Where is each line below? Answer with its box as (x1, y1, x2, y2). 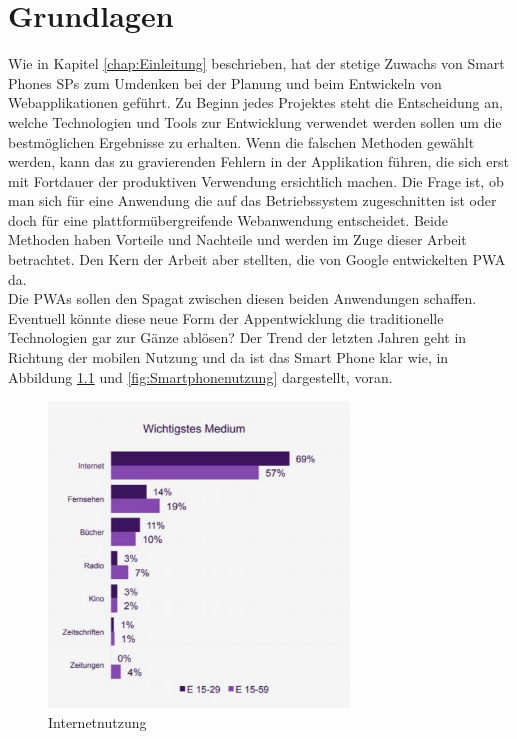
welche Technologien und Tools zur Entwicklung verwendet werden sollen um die (8, 111, 502, 132)
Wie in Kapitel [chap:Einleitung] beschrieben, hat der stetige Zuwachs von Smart (8, 53, 505, 74)
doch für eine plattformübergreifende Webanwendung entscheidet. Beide (8, 209, 448, 230)
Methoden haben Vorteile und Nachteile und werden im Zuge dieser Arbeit (8, 229, 467, 250)
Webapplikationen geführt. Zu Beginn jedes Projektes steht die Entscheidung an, (8, 92, 503, 113)
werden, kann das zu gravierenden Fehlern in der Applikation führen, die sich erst (8, 151, 509, 172)
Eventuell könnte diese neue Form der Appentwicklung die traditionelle (8, 307, 444, 328)
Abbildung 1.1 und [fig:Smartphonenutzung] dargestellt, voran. (8, 366, 393, 387)
